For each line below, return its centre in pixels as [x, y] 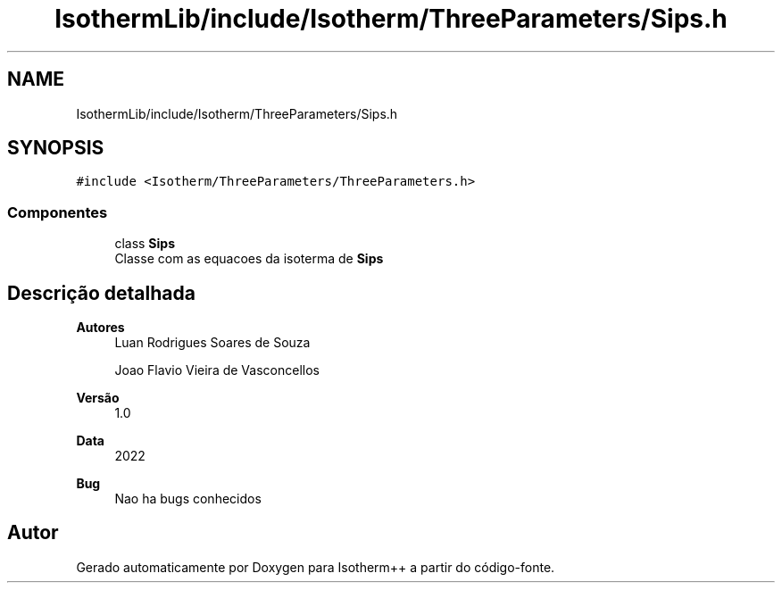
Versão [98, 398]
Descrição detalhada [101, 293]
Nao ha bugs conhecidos [188, 499]
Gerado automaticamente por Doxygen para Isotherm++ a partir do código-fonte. [316, 567]
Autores [100, 328]
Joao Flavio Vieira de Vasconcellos [217, 370]
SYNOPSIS [56, 148]
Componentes [58, 212]
